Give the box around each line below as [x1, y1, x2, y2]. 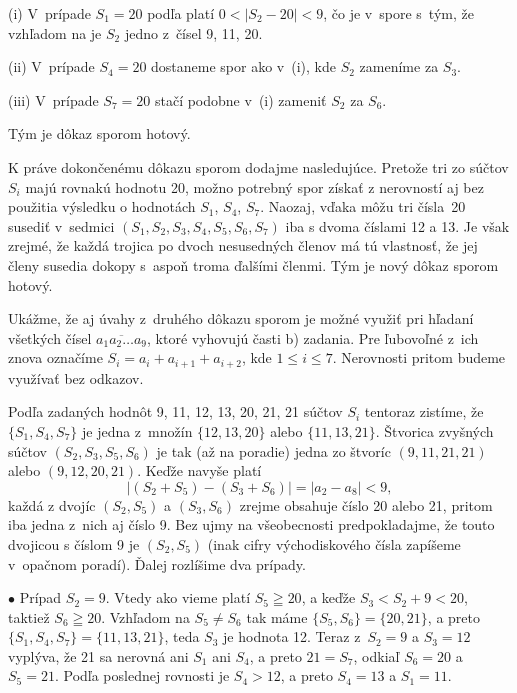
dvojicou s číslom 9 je [8, 533, 140, 554]
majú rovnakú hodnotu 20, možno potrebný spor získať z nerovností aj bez [25, 176, 484, 197]
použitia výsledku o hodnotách [8, 196, 196, 217]
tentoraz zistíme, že [364, 401, 484, 422]
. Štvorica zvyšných [375, 420, 494, 441]
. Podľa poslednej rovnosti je [54, 665, 230, 686]
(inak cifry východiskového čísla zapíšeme [207, 533, 461, 554]
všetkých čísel [8, 327, 92, 348]
